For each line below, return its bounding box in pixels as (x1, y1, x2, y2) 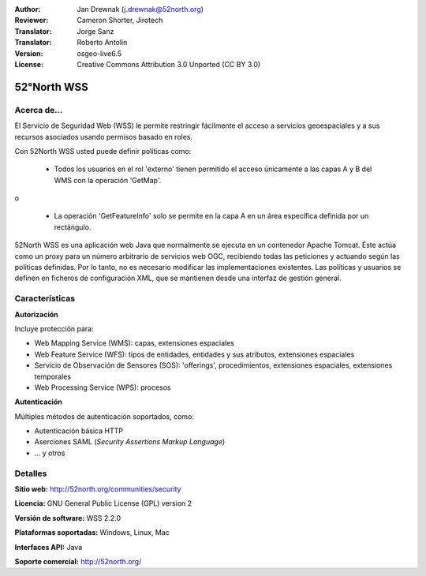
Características (14, 293, 75, 304)
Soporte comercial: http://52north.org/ (14, 556, 142, 566)
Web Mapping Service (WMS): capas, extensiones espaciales (34, 338, 235, 348)
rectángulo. (54, 222, 92, 232)
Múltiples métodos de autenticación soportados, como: (14, 411, 195, 421)
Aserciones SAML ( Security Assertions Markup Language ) (34, 437, 226, 447)
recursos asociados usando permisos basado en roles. (14, 132, 193, 141)
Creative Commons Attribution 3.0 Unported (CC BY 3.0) (77, 59, 261, 69)
